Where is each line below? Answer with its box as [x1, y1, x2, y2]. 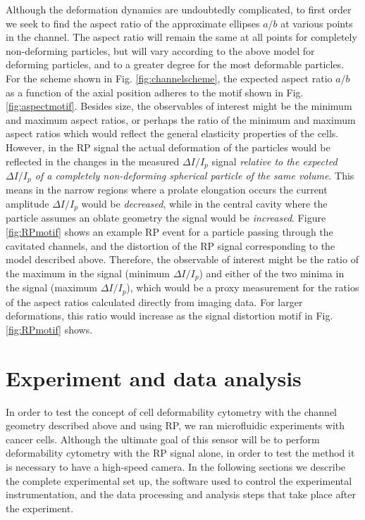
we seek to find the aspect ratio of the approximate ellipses [6, 15, 260, 30]
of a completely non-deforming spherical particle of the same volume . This [35, 167, 354, 182]
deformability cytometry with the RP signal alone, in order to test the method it [6, 445, 355, 460]
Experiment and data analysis [6, 363, 302, 392]
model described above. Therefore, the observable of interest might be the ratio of [6, 252, 359, 267]
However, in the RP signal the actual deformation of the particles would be [6, 139, 330, 154]
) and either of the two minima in [199, 265, 345, 280]
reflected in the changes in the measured [6, 153, 180, 168]
